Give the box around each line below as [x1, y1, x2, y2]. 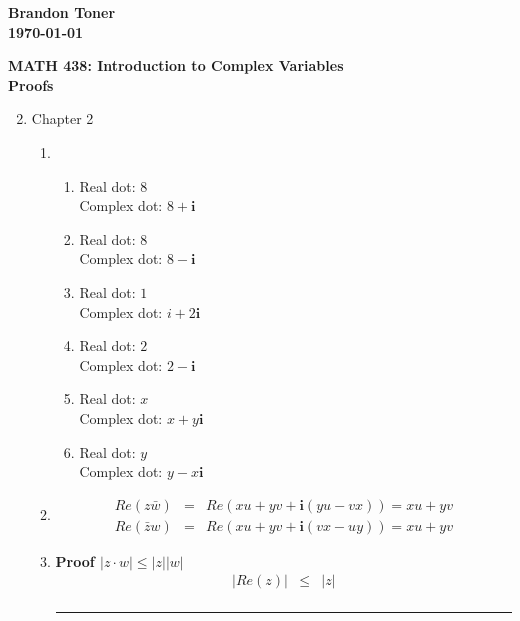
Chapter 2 [31, 108, 94, 129]
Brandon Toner [8, 2, 116, 22]
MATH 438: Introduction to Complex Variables [8, 55, 344, 76]
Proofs [8, 74, 54, 95]
